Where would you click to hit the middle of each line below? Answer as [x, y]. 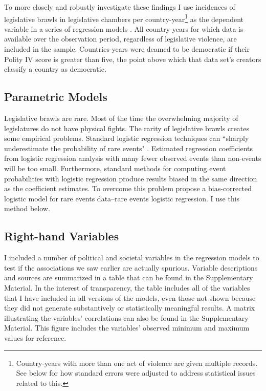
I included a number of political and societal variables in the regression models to [132, 258]
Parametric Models [56, 97]
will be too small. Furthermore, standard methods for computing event [115, 168]
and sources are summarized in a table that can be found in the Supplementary [129, 277]
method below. [27, 208]
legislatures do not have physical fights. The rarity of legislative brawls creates [127, 128]
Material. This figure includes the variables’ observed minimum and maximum [127, 328]
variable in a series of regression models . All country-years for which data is [124, 28]
